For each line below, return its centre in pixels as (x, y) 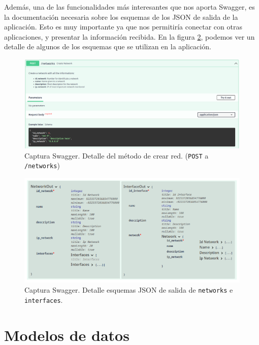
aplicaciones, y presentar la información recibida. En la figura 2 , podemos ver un (129, 36)
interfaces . (44, 300)
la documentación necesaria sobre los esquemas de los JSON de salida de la (121, 17)
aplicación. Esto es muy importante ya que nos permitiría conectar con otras (123, 27)
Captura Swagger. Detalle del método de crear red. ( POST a (117, 155)
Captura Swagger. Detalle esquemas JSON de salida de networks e (129, 290)
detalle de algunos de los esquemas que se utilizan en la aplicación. (108, 46)
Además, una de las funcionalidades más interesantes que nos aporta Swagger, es (129, 7)
